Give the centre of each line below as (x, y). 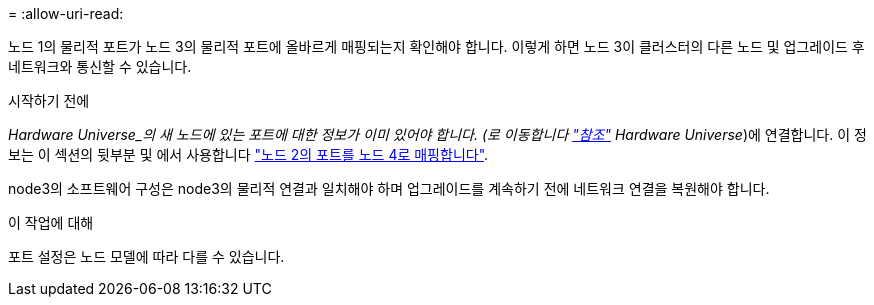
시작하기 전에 (49, 100)
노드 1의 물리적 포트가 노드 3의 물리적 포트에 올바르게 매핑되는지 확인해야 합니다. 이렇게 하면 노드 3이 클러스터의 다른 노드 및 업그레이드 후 (436, 46)
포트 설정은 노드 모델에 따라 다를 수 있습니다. (146, 256)
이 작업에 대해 (51, 222)
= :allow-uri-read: (66, 13)
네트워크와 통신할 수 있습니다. (100, 66)
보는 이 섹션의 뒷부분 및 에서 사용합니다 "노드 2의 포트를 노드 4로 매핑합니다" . (248, 154)
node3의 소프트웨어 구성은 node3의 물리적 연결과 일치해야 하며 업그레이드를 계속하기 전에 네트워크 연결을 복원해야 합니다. (389, 188)
